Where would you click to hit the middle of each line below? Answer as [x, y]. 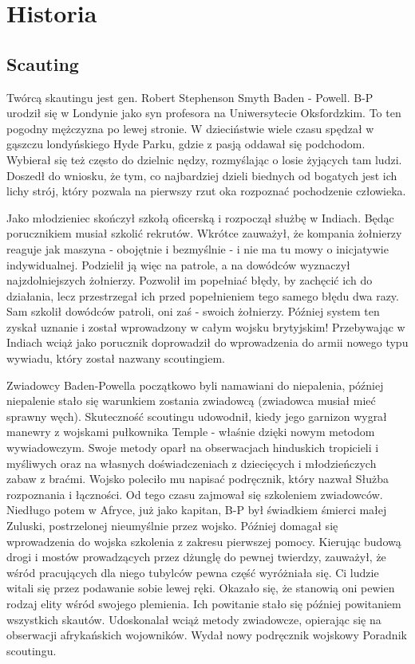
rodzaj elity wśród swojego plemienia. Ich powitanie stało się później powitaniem [204, 603]
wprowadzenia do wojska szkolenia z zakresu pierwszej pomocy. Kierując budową [204, 541]
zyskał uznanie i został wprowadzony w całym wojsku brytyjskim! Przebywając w [206, 326]
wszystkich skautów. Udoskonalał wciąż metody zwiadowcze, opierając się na [194, 619]
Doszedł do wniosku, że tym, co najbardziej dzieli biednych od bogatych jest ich [202, 175]
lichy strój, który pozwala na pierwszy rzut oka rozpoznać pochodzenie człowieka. [206, 191]
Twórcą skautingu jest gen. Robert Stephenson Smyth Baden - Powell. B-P [190, 97]
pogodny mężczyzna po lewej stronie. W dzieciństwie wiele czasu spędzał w [190, 128]
